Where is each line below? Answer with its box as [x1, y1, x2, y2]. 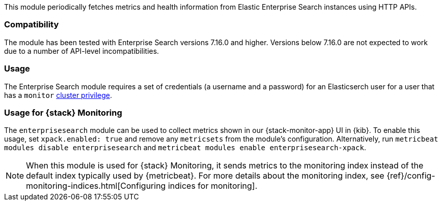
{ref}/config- [386, 170, 435, 181]
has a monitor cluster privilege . [4, 90, 113, 99]
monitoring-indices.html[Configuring [26, 181, 166, 191]
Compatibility [4, 19, 59, 30]
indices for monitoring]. [168, 181, 258, 191]
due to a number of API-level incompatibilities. [4, 46, 159, 55]
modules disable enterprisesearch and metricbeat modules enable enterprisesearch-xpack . [4, 143, 366, 152]
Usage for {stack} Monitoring [4, 107, 122, 118]
